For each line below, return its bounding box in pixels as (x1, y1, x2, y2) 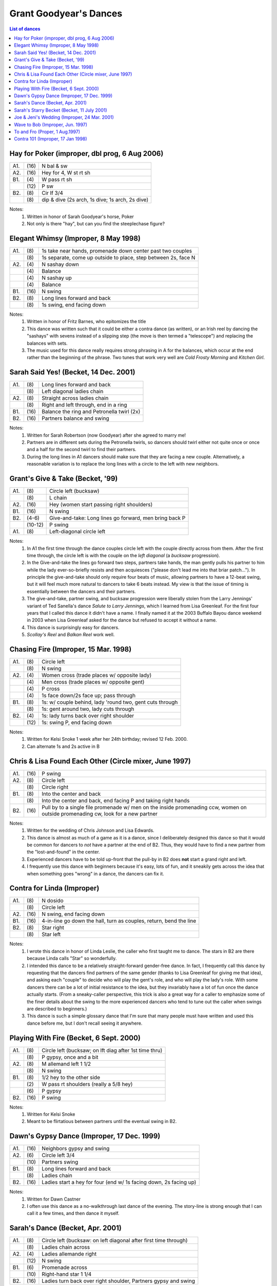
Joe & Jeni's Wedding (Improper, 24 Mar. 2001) (14, 114, 114, 120)
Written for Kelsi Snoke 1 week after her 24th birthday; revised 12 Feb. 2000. (27, 736, 188, 742)
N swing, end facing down (42, 910, 105, 918)
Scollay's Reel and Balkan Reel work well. (27, 632, 115, 638)
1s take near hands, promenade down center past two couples (42, 247, 192, 254)
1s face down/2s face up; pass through (42, 692, 136, 699)
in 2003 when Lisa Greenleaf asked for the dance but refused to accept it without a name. (27, 617, 217, 623)
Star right (42, 924, 64, 931)
